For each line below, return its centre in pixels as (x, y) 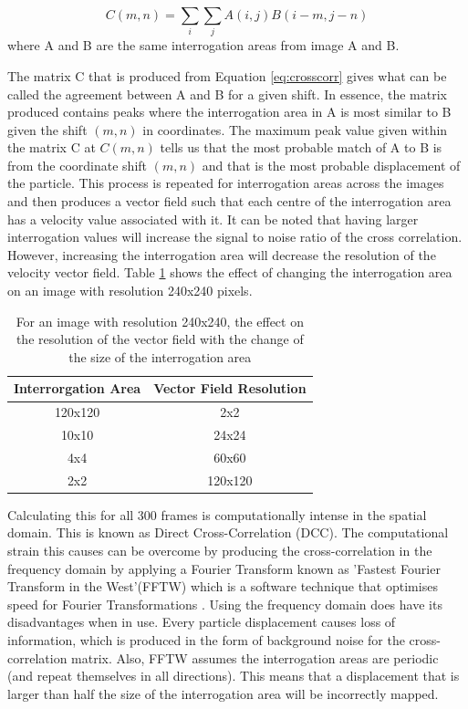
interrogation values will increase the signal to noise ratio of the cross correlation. (235, 237)
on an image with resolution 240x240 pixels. (130, 291)
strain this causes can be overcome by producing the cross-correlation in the (220, 551)
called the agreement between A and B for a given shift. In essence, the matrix (227, 94)
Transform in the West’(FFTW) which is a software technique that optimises (223, 586)
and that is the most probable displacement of (331, 165)
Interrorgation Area (78, 388)
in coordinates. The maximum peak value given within (295, 129)
